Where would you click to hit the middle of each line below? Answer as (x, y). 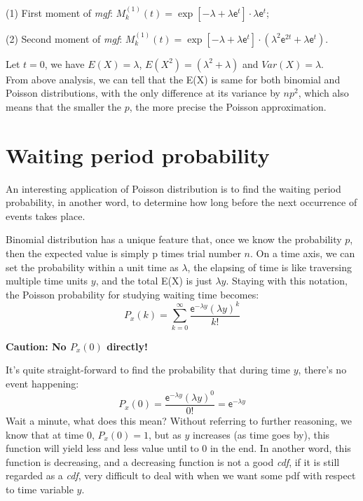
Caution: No (36, 346)
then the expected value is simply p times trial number (123, 253)
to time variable (40, 489)
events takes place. (46, 215)
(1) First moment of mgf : (59, 12)
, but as (165, 434)
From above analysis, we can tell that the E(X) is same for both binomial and (173, 79)
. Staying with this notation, (287, 281)
